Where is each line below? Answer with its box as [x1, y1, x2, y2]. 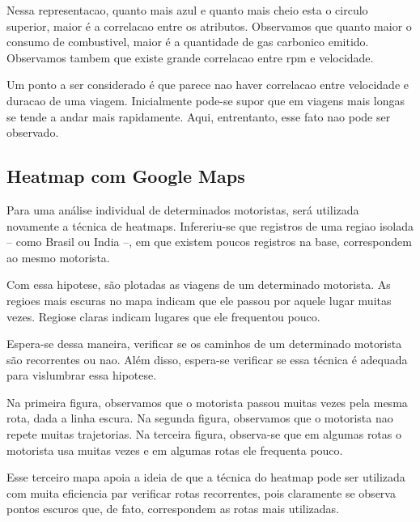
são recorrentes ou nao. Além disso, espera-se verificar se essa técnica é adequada [6, 350, 408, 367]
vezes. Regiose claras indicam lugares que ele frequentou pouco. [6, 308, 320, 325]
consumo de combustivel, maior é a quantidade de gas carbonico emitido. [6, 33, 369, 50]
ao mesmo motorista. [6, 248, 110, 265]
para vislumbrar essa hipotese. [6, 367, 157, 384]
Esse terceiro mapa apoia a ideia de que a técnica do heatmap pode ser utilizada [6, 469, 405, 486]
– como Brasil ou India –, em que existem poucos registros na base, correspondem [6, 233, 412, 250]
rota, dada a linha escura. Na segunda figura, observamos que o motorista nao [6, 410, 393, 427]
